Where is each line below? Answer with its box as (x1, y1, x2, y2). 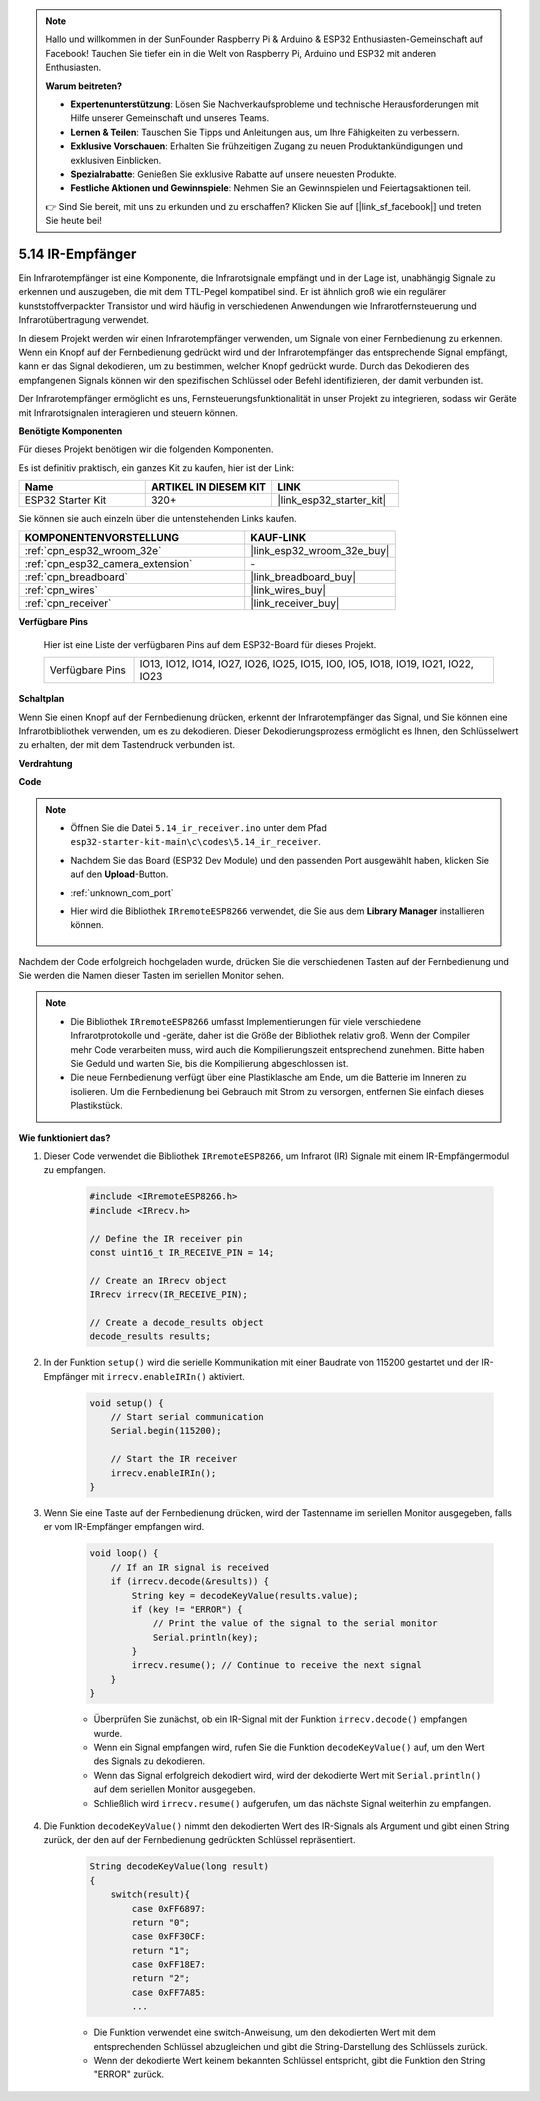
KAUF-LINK (250, 531, 307, 545)
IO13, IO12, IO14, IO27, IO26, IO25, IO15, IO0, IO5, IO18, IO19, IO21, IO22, (139, 657, 474, 671)
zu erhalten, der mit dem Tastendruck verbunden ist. (18, 739, 235, 751)
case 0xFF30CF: (131, 1931, 207, 1942)
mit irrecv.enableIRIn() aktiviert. (91, 1370, 245, 1382)
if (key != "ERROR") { (131, 1603, 244, 1615)
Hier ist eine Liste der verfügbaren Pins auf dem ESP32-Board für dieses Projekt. (43, 638, 377, 650)
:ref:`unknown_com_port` (70, 886, 174, 899)
